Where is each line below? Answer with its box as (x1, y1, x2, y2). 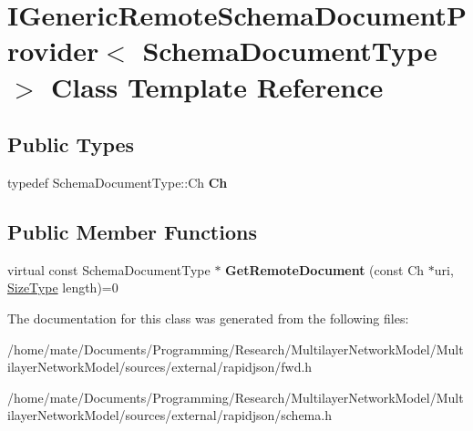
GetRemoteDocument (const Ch (225, 260, 425, 279)
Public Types (7, 130, 135, 159)
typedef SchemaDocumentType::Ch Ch (7, 172, 228, 191)
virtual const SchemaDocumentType (7, 260, 211, 279)
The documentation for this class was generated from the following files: (7, 308, 409, 327)
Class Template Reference (51, 67, 384, 105)
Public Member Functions (7, 217, 257, 245)
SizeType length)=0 (7, 278, 118, 297)
